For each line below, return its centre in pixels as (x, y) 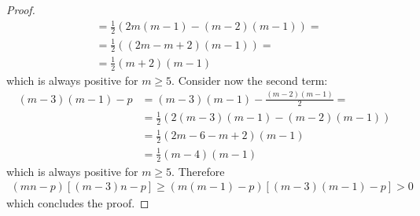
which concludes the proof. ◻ (78, 203)
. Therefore (198, 171)
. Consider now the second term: (250, 80)
